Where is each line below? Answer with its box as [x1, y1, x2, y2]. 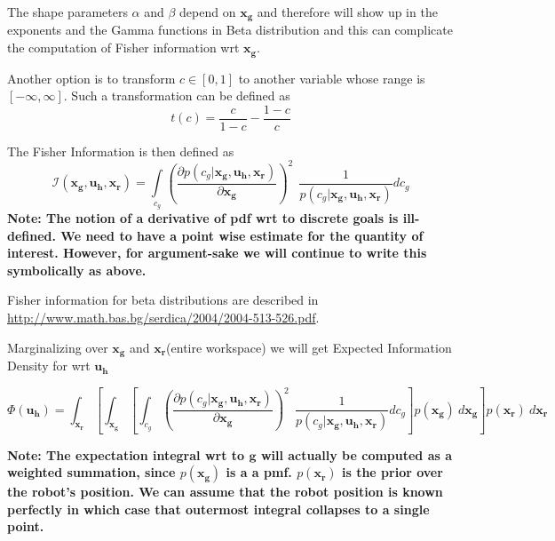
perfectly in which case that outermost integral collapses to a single [7, 499, 430, 518]
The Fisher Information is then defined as [7, 141, 234, 160]
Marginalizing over [7, 338, 108, 356]
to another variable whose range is [238, 68, 425, 87]
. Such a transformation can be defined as [63, 86, 290, 105]
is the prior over [341, 463, 443, 481]
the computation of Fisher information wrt [7, 38, 240, 57]
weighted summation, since [7, 463, 176, 481]
